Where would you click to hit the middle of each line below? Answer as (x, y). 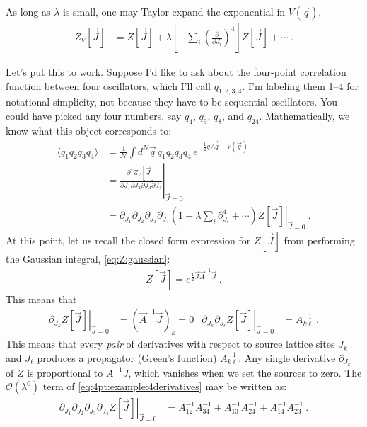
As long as (28, 11)
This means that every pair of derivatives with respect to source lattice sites (170, 344)
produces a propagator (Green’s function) (127, 357)
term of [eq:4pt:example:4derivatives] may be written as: (165, 386)
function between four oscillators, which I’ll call (108, 85)
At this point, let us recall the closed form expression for (128, 240)
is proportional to (65, 372)
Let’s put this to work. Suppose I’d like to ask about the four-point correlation (176, 72)
